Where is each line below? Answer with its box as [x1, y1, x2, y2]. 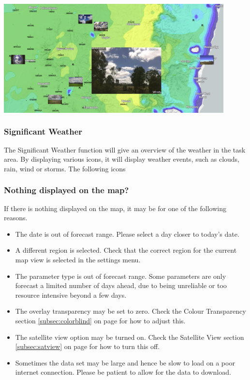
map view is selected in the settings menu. [15, 255, 141, 265]
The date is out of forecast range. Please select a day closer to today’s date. [15, 228, 239, 239]
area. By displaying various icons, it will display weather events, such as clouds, [4, 154, 240, 164]
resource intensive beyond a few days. [15, 289, 127, 300]
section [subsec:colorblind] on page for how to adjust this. [15, 316, 186, 325]
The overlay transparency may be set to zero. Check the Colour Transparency [15, 306, 246, 316]
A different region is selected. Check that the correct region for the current [15, 245, 237, 255]
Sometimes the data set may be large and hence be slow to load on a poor [15, 357, 235, 367]
